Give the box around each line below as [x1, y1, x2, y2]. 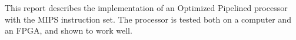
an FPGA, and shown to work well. [5, 24, 132, 37]
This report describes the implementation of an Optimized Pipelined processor [5, 2, 288, 13]
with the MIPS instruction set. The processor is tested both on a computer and [5, 13, 291, 25]
